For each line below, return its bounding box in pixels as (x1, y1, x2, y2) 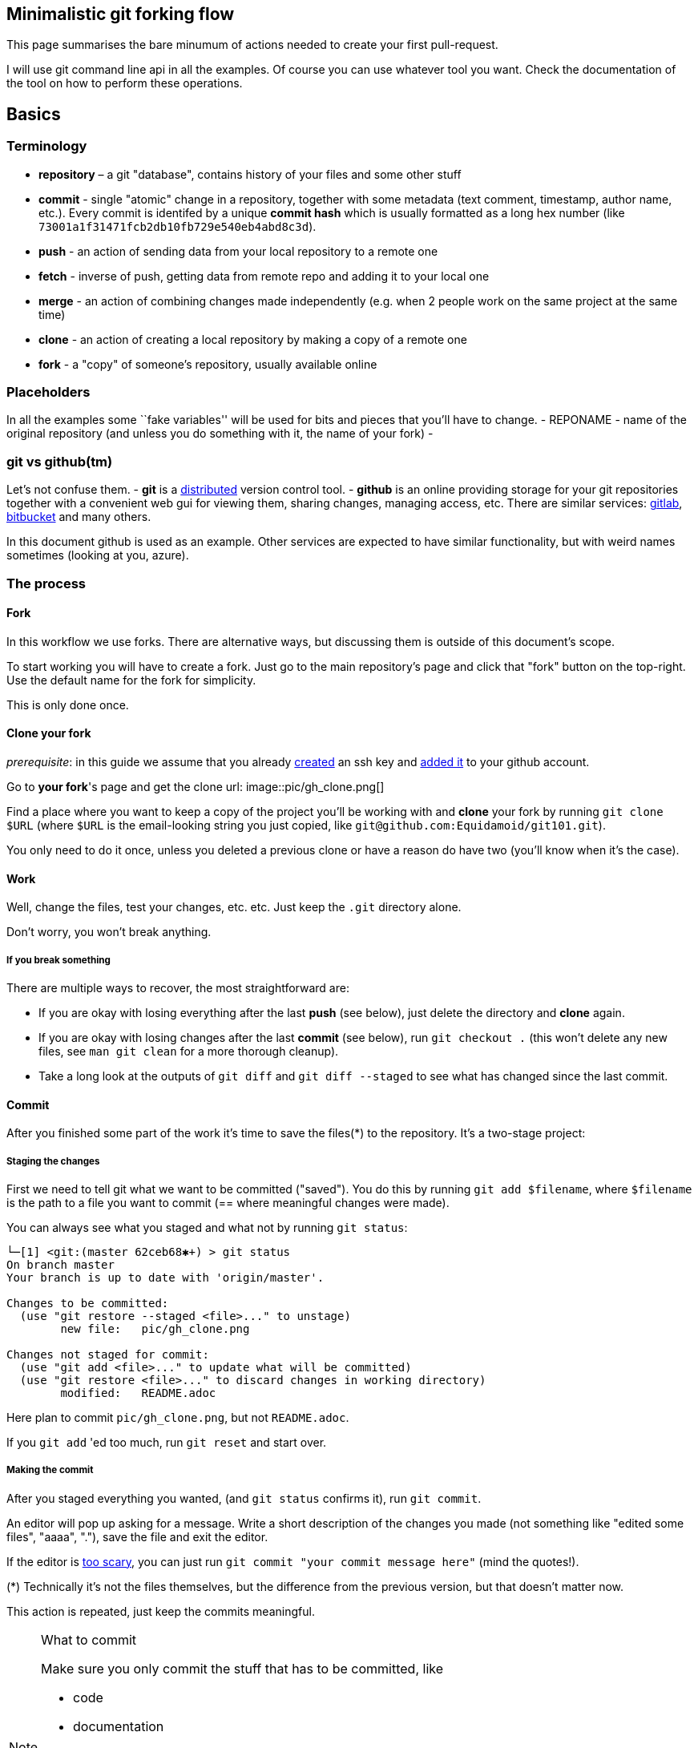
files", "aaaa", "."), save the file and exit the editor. (6, 1529, 268, 1544)
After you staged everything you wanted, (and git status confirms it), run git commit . (6, 1491, 482, 1505)
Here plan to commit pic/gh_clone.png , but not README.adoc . (6, 1410, 349, 1424)
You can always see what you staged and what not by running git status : (6, 1220, 408, 1234)
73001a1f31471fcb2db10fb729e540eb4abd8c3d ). (38, 219, 317, 233)
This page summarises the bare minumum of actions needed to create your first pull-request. (6, 38, 498, 52)
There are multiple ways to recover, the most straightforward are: (6, 980, 349, 995)
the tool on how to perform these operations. (6, 76, 243, 91)
